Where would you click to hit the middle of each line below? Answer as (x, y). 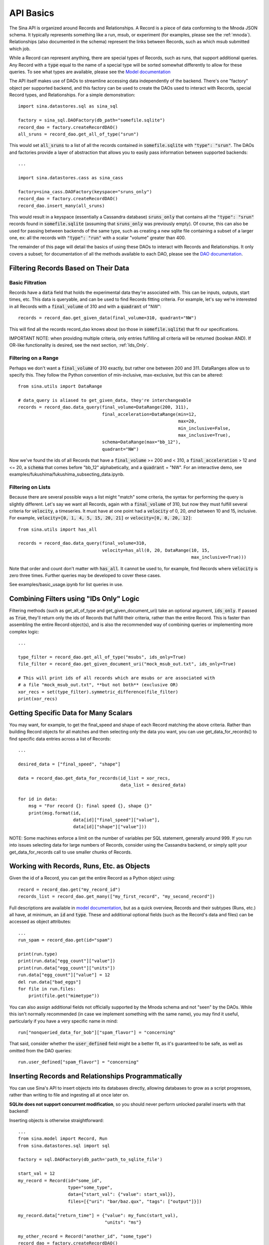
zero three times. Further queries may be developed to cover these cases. (85, 576)
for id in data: (38, 799)
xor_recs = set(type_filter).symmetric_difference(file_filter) (98, 692)
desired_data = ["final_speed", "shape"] (69, 764)
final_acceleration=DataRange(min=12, (149, 414)
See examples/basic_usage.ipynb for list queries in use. (66, 585)
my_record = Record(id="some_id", (60, 1181)
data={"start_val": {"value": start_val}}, (122, 1194)
